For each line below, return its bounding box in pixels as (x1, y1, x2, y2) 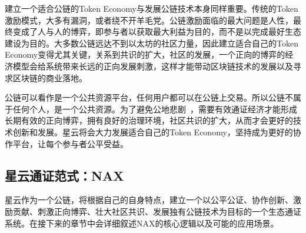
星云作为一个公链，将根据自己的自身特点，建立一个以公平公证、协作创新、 (5, 194, 293, 206)
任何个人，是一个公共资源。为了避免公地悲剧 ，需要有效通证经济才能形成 (12, 102, 297, 115)
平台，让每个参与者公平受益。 (12, 137, 128, 149)
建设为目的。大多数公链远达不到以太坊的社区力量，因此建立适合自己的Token (5, 36, 298, 49)
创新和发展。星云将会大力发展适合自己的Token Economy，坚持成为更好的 (12, 125, 293, 138)
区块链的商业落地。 (12, 71, 87, 84)
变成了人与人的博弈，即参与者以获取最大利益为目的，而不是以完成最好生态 (12, 25, 301, 38)
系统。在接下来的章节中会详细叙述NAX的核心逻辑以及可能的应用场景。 (5, 217, 279, 229)
